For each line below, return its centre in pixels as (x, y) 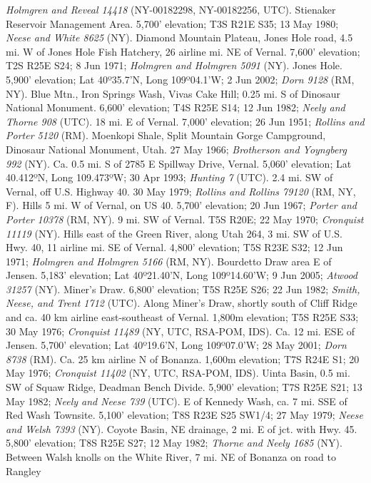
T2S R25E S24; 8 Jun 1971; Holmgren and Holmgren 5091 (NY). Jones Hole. (174, 65)
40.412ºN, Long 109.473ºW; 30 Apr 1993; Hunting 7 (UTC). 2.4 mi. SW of (169, 177)
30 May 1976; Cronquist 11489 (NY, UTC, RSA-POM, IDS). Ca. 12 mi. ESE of (181, 331)
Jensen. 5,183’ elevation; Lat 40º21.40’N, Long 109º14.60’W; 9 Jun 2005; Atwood (182, 275)
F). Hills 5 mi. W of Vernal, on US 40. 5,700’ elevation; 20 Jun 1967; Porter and (181, 205)
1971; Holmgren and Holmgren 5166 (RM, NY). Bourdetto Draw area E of (169, 261)
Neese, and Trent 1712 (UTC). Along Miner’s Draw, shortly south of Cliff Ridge (182, 303)
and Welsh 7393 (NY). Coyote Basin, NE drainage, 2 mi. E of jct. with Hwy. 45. (182, 428)
